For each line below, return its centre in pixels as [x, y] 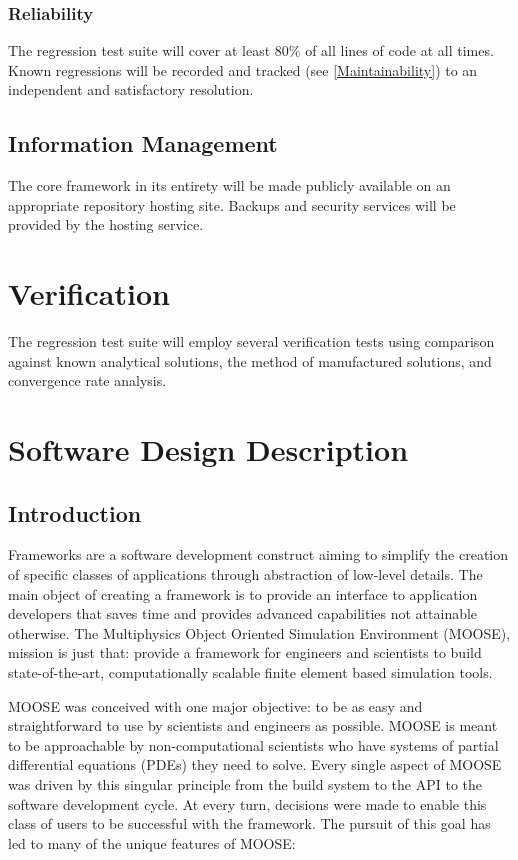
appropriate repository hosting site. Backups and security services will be [232, 204]
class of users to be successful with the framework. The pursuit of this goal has [249, 823]
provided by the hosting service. [106, 224]
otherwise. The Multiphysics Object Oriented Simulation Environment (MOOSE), [259, 632]
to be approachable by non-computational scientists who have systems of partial [253, 744]
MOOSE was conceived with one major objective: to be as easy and [215, 705]
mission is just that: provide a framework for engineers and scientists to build [245, 652]
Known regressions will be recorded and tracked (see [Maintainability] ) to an [243, 69]
